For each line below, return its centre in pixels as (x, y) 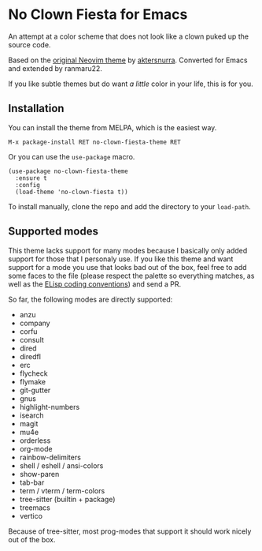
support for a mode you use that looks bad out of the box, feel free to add (127, 267)
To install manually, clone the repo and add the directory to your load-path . (129, 206)
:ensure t (31, 178)
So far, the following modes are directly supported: (90, 299)
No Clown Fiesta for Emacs (98, 15)
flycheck (34, 373)
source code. (30, 44)
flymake (32, 381)
